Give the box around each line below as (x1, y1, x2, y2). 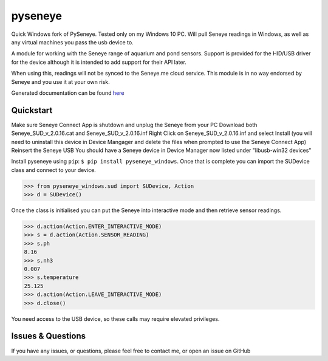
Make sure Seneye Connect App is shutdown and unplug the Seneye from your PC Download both (11, 121, 258, 128)
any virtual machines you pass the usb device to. (11, 38, 134, 46)
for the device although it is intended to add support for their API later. (11, 58, 186, 66)
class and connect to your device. (11, 166, 97, 173)
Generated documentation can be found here (11, 89, 125, 97)
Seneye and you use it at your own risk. (11, 78, 111, 85)
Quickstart (11, 105, 53, 115)
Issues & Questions (11, 331, 86, 342)
